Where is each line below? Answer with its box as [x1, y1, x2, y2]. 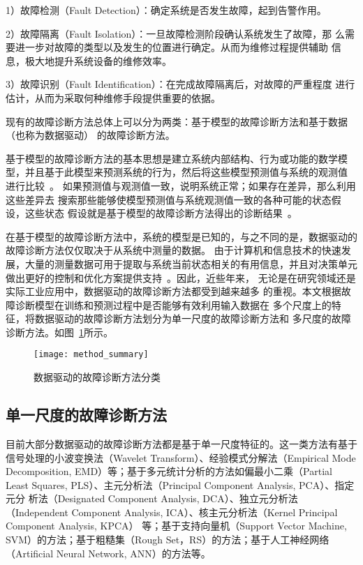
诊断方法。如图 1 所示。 [6, 324, 113, 339]
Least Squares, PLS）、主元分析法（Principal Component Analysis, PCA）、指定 [6, 477, 355, 492]
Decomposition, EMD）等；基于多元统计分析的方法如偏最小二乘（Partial [6, 464, 332, 479]
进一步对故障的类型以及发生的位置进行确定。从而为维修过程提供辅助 [15, 40, 328, 54]
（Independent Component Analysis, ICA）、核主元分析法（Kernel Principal [6, 504, 338, 519]
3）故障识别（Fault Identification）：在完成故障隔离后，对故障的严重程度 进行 [6, 77, 355, 91]
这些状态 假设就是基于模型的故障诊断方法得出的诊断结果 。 [24, 206, 297, 220]
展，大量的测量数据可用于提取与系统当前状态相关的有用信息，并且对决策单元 [6, 256, 357, 271]
